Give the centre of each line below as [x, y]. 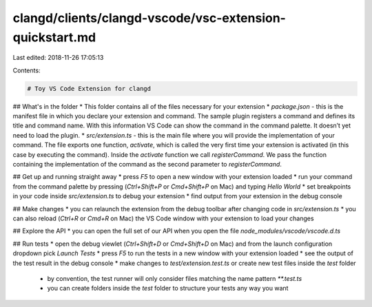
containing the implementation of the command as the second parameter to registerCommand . [147, 165]
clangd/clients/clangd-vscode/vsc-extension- [149, 18]
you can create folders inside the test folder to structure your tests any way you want [168, 288]
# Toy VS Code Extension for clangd [89, 88]
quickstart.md [54, 37]
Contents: [27, 70]
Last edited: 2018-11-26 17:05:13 [58, 58]
